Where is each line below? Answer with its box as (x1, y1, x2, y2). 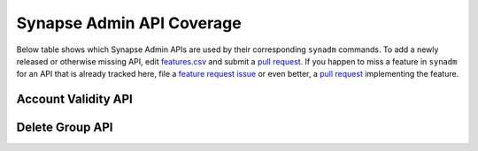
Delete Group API (16, 120, 113, 135)
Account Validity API (16, 92, 133, 107)
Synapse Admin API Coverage (16, 13, 243, 33)
